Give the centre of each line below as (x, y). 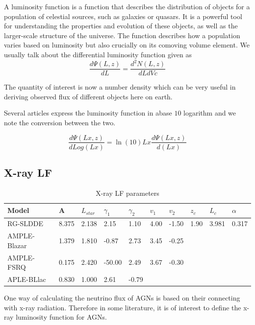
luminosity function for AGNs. (61, 317)
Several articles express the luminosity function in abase (88, 113)
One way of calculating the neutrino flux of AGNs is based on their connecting (122, 298)
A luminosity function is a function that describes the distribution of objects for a (127, 6)
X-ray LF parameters (127, 193)
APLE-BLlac (27, 279)
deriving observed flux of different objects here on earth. (88, 96)
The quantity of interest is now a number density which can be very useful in (120, 87)
